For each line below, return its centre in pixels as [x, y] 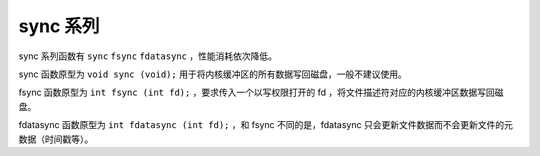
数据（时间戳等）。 [56, 139]
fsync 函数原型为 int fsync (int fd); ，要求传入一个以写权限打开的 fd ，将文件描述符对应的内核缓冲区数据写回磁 [261, 92]
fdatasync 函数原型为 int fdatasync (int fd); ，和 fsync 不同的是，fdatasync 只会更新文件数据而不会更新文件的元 [266, 125]
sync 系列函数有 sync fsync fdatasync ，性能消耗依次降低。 [147, 56]
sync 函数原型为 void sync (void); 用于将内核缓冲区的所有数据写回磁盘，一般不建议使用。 [212, 74]
